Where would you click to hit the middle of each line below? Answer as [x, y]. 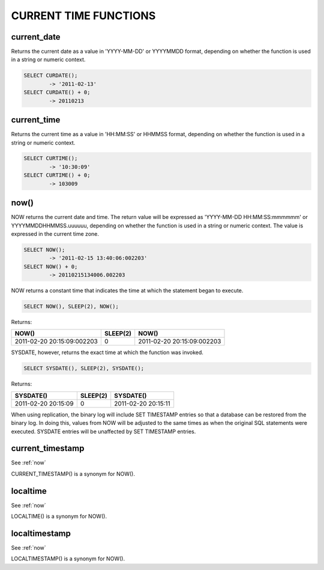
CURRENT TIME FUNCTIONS [83, 16]
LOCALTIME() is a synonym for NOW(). [59, 517]
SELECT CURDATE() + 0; [57, 92]
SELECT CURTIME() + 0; [57, 175]
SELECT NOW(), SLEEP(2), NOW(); [71, 307]
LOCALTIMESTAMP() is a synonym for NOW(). [68, 559]
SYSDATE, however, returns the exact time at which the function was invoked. [107, 352]
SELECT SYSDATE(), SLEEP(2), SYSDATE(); [84, 368]
